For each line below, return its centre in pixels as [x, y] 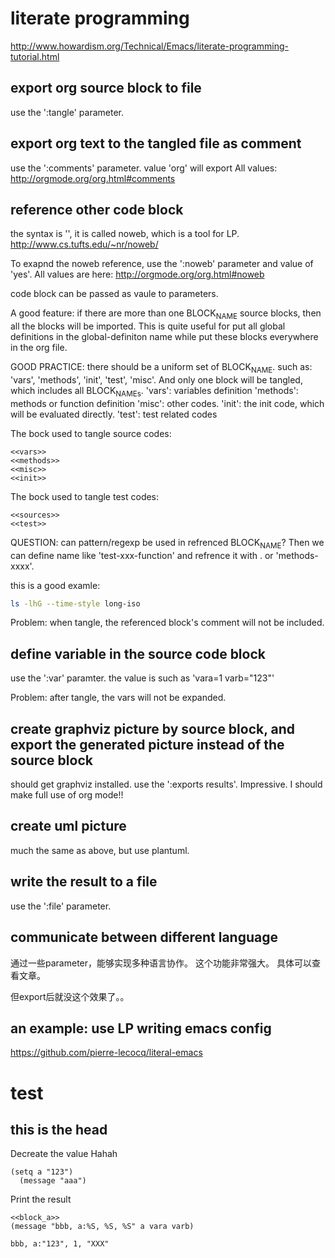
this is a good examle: [55, 585]
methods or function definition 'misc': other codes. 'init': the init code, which [167, 403]
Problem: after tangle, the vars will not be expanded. [118, 698]
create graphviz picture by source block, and [153, 728]
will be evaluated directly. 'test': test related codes [114, 414]
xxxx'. [22, 566]
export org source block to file [106, 88]
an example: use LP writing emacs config [141, 1028]
